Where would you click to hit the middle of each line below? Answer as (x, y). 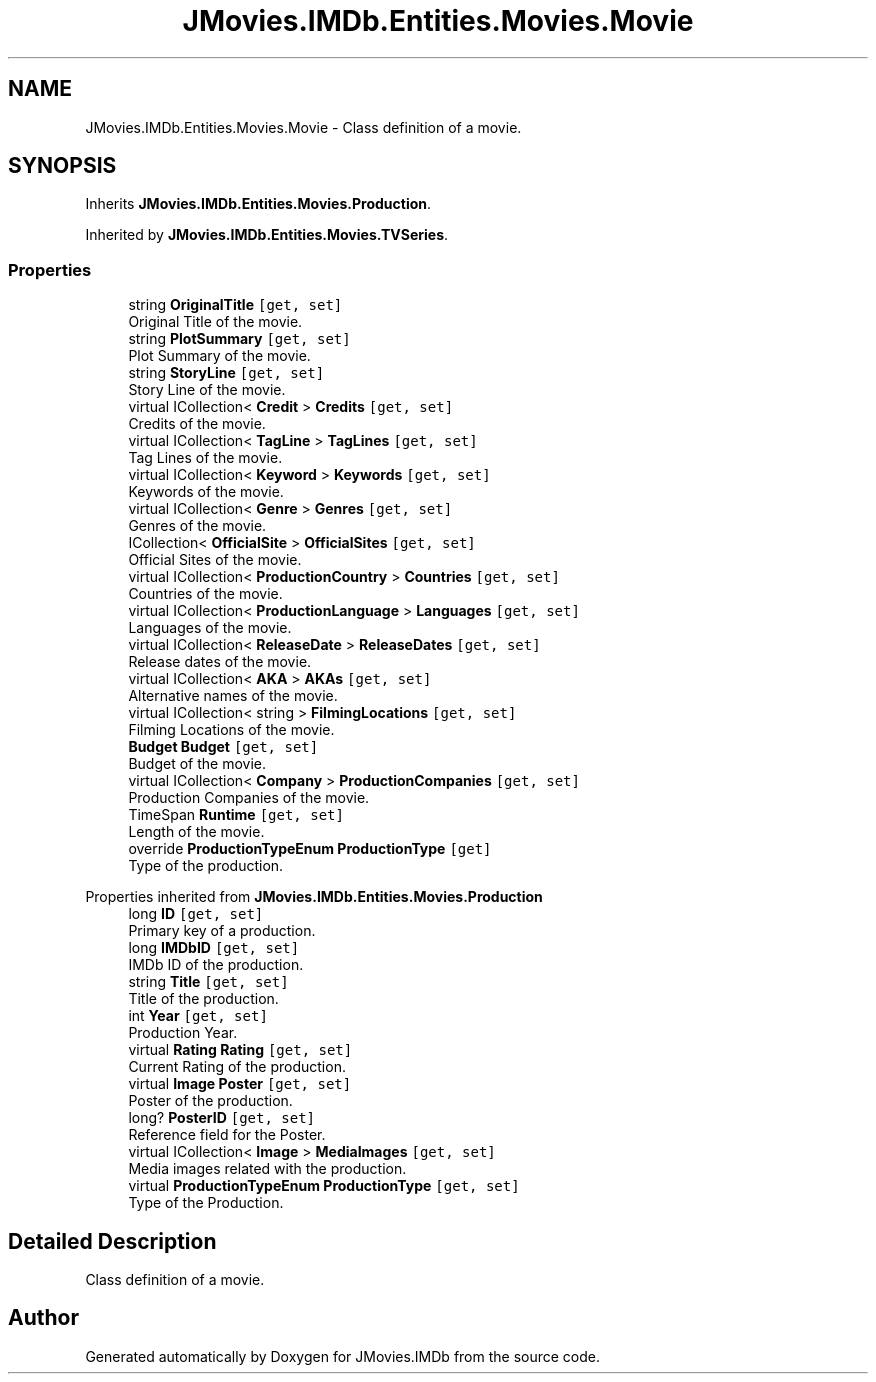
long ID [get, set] (196, 914)
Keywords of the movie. (206, 492)
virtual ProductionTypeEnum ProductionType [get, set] (324, 1186)
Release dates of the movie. (220, 662)
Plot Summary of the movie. (219, 356)
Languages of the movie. (210, 628)
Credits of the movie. (197, 424)
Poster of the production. (210, 1101)
